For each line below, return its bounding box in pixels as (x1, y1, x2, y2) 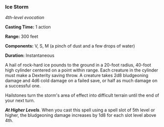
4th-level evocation (5, 15, 45, 21)
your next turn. (5, 98, 35, 103)
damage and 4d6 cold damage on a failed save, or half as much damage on (5, 77, 158, 84)
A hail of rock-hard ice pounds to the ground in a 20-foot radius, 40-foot (5, 62, 151, 68)
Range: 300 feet (5, 33, 38, 40)
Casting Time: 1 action (5, 24, 51, 30)
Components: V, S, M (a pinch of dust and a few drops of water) (5, 43, 136, 49)
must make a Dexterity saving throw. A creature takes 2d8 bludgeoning (5, 73, 148, 78)
